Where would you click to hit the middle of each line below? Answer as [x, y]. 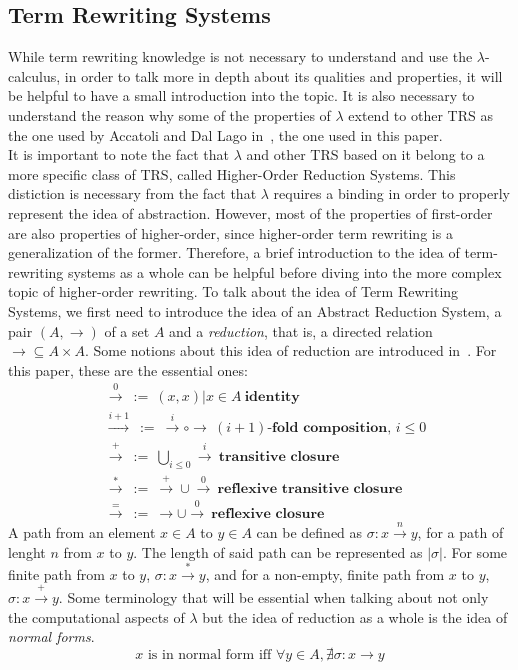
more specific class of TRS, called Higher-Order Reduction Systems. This [232, 173]
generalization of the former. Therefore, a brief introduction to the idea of [234, 252]
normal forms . [51, 636]
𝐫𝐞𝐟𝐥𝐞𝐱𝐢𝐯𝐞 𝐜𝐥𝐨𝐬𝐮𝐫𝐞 [268, 514]
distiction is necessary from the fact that [132, 193]
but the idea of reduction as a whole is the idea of [355, 616]
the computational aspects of [96, 616]
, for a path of [460, 532]
